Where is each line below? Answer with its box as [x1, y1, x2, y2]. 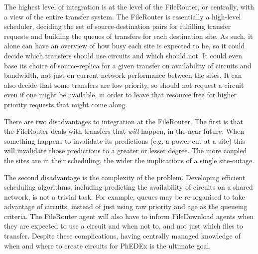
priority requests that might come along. [4, 99, 128, 109]
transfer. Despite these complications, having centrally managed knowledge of [4, 231, 241, 241]
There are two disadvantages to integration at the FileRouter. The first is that [4, 116, 243, 126]
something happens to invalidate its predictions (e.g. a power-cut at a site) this [4, 135, 246, 146]
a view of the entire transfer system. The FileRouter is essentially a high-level [4, 11, 241, 21]
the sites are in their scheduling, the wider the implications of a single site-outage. [4, 155, 255, 165]
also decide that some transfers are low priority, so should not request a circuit [4, 79, 244, 90]
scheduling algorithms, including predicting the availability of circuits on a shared [4, 182, 253, 192]
